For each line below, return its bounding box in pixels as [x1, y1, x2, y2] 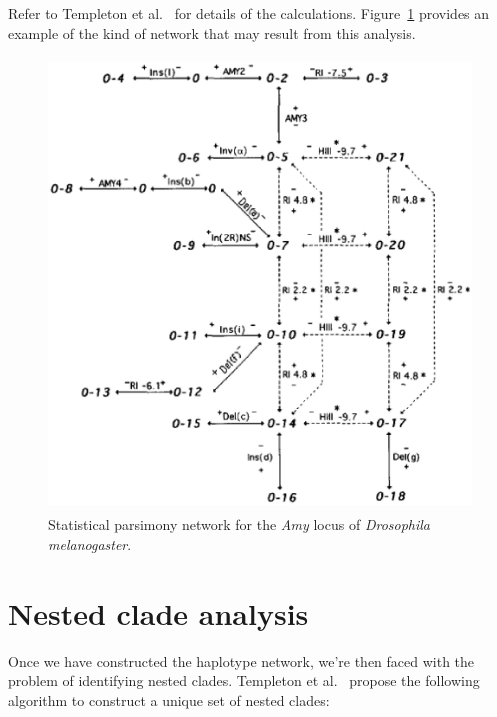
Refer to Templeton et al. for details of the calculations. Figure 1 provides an [8, 3, 490, 23]
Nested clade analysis [8, 592, 309, 633]
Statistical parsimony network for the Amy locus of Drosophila [48, 514, 431, 535]
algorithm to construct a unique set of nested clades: [8, 689, 330, 710]
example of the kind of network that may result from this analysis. [8, 22, 416, 43]
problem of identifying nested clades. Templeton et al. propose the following [8, 670, 480, 691]
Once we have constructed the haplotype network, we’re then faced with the [8, 650, 475, 671]
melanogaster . [48, 533, 132, 554]
